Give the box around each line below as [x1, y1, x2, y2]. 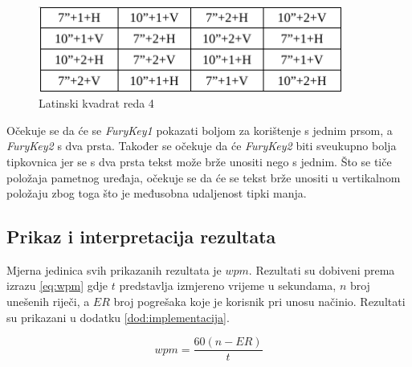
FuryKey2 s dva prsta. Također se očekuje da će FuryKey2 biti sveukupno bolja [6, 137, 397, 154]
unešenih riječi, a [6, 293, 90, 310]
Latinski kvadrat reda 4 [39, 95, 154, 112]
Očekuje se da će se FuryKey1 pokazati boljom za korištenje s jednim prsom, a [6, 121, 393, 138]
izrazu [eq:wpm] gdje [6, 277, 108, 294]
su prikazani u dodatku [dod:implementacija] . [6, 308, 230, 325]
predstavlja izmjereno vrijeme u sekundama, [119, 277, 337, 294]
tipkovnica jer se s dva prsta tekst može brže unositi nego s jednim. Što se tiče [6, 153, 392, 169]
